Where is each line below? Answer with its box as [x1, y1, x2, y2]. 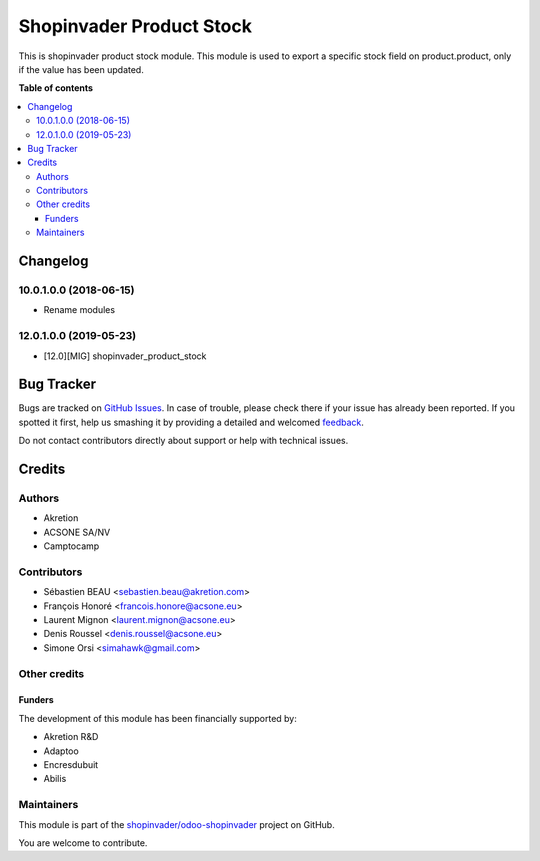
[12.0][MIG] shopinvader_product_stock [43, 350, 207, 362]
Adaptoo [43, 745, 79, 757]
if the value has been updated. [18, 63, 144, 75]
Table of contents [18, 82, 94, 94]
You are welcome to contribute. [18, 836, 148, 849]
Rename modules [43, 304, 115, 316]
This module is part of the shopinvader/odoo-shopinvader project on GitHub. [18, 818, 335, 830]
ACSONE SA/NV [43, 526, 111, 538]
